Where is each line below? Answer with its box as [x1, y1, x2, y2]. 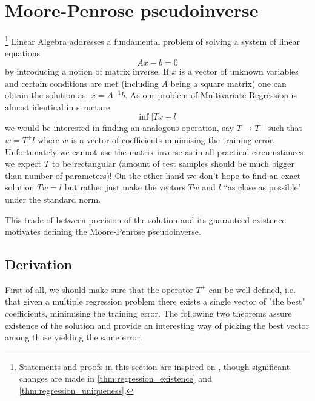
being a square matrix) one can [170, 76, 287, 89]
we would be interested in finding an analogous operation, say [5, 121, 234, 134]
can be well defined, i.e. [208, 283, 296, 295]
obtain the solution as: [5, 89, 88, 101]
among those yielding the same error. [5, 331, 142, 343]
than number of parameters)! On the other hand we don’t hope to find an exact [5, 169, 301, 181]
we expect [5, 157, 42, 170]
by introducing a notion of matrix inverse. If [5, 64, 169, 77]
